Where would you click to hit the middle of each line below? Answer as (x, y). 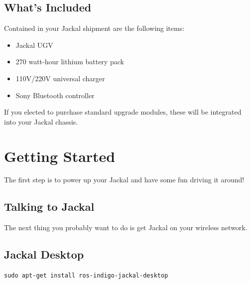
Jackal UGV (34, 45)
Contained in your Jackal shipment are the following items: (94, 28)
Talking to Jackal (49, 207)
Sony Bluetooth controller (55, 95)
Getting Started (60, 156)
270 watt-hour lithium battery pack (70, 62)
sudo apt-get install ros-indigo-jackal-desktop (86, 276)
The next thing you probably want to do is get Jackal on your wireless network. (126, 227)
